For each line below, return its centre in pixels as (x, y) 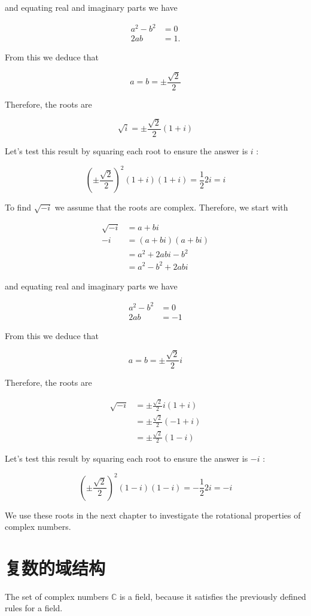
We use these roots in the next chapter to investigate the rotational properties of (153, 515)
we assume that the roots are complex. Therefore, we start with (171, 207)
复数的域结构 (55, 567)
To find (18, 207)
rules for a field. (34, 608)
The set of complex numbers (57, 596)
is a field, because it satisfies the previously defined (213, 596)
